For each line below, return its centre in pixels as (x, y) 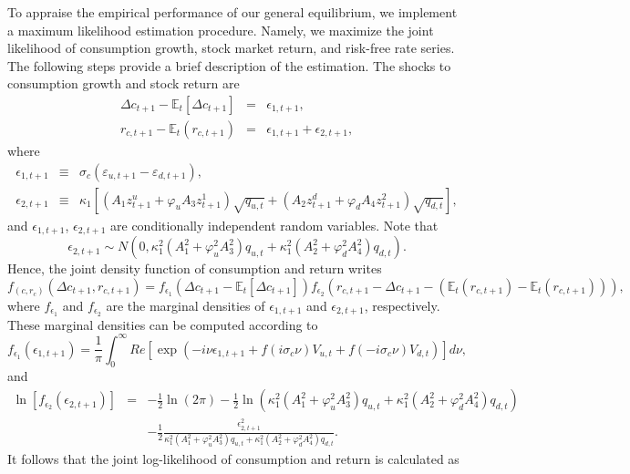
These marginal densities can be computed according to (163, 324)
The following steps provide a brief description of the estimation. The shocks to (229, 65)
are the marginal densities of (186, 305)
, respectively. (402, 305)
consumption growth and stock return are (124, 83)
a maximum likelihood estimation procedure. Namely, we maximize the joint (221, 30)
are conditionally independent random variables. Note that (274, 225)
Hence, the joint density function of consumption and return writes (195, 268)
